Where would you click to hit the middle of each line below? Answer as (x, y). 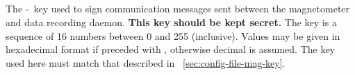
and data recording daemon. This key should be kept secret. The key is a (171, 22)
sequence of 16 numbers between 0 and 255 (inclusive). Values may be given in (173, 35)
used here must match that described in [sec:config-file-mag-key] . (146, 62)
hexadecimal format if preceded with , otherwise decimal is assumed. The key (171, 49)
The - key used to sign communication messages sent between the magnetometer (178, 9)
